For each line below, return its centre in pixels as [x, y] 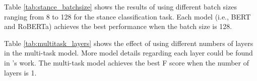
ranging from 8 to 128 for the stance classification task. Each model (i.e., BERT [127, 16]
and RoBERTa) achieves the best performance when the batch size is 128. [118, 26]
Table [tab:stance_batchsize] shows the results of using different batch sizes [120, 6]
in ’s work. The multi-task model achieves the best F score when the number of [126, 62]
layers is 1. [20, 72]
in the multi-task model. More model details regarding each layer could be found [128, 53]
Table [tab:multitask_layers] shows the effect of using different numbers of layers [129, 43]
